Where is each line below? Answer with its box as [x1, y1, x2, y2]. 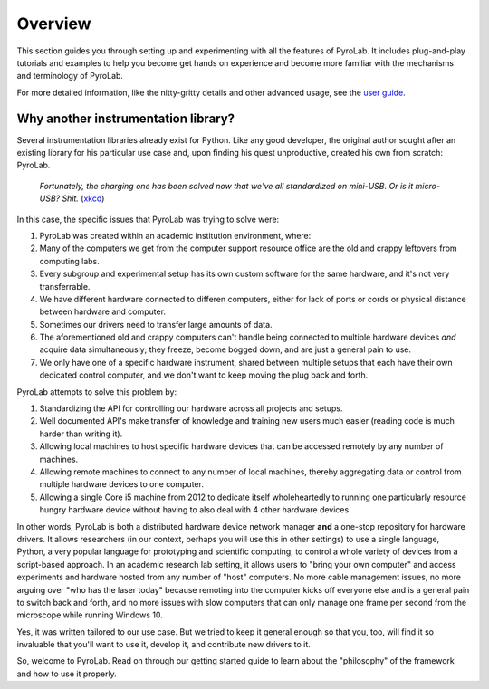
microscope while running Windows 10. [16, 609, 163, 620]
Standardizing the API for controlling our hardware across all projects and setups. [39, 403, 343, 414]
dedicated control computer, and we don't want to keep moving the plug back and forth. [39, 369, 369, 380]
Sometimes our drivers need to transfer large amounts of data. [39, 319, 273, 330]
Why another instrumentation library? [16, 110, 235, 126]
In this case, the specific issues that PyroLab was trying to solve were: [16, 214, 280, 225]
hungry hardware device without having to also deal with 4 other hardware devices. [39, 504, 352, 515]
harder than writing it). [39, 428, 123, 439]
